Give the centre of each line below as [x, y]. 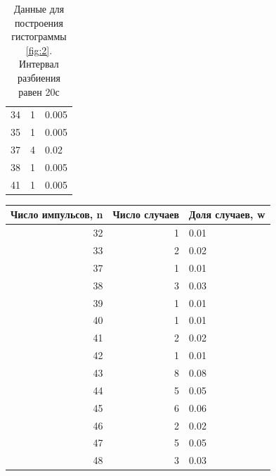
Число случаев [146, 214]
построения [39, 22]
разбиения [39, 77]
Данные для [39, 8]
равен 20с [39, 91]
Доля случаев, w [227, 214]
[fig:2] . [39, 50]
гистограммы [39, 36]
